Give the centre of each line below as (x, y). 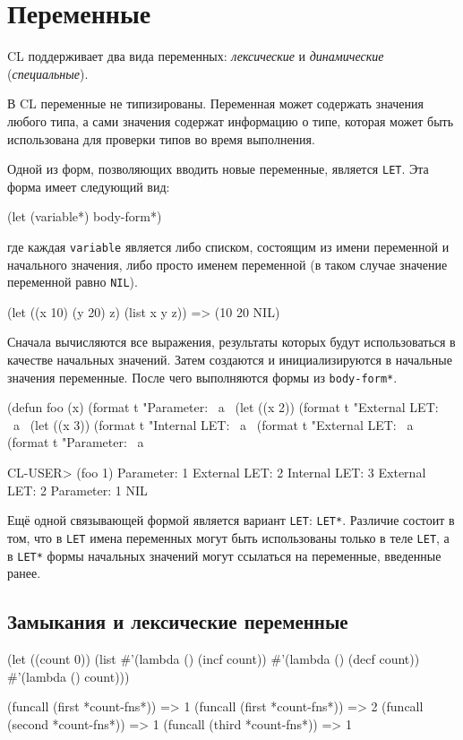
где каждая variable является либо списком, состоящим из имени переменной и (228, 246)
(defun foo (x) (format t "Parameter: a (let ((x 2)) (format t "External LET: (223, 407)
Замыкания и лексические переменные (178, 621)
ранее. (24, 573)
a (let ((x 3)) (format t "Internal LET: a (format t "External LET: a (213, 424)
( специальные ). (48, 73)
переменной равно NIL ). (73, 282)
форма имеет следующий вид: (89, 186)
